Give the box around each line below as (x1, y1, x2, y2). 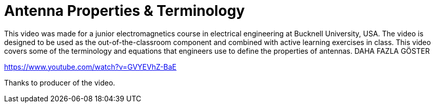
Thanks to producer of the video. (4, 78, 115, 87)
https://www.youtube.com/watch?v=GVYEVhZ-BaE (4, 62, 177, 71)
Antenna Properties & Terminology (4, 2, 245, 19)
